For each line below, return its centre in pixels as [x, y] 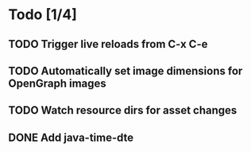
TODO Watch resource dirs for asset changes [123, 110]
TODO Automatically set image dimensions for [125, 70]
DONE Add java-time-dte [71, 137]
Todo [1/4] [43, 15]
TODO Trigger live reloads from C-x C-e [108, 44]
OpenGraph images [58, 83]
